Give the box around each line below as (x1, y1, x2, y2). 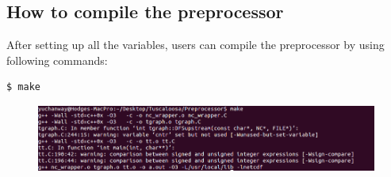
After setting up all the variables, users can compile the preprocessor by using (6, 36, 385, 53)
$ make (6, 81, 40, 93)
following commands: (6, 51, 108, 68)
